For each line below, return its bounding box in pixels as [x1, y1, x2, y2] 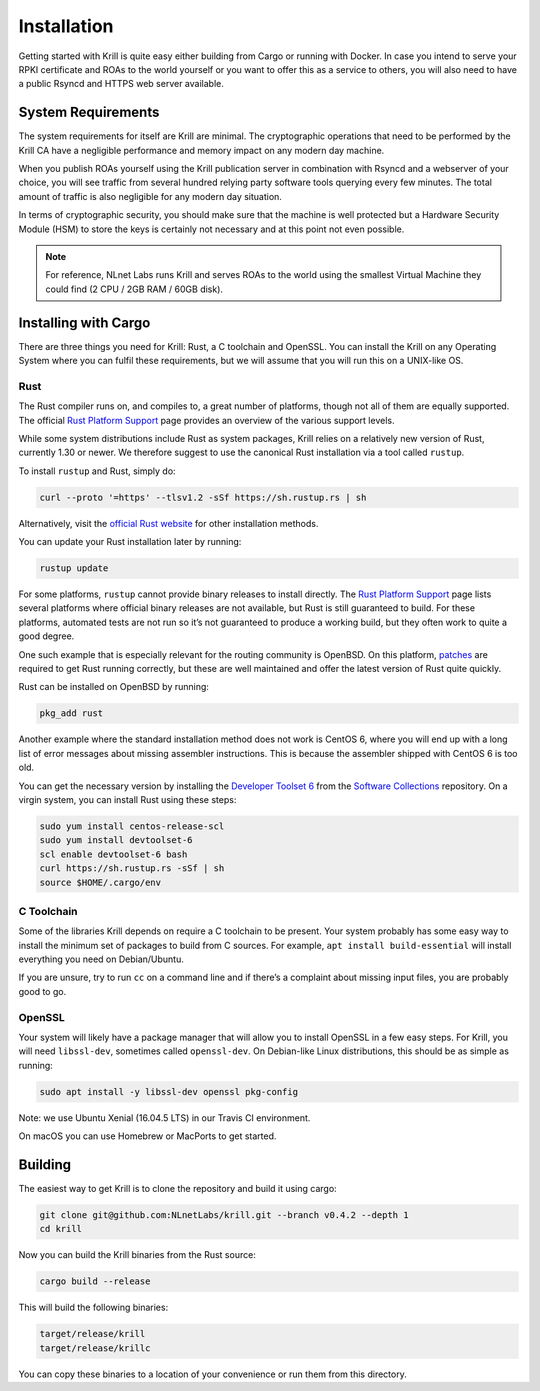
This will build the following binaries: [18, 1301, 169, 1314]
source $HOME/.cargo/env [39, 876, 162, 888]
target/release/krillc [39, 1342, 151, 1354]
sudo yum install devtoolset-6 [39, 835, 194, 846]
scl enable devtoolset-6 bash [39, 848, 188, 860]
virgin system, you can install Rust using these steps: [18, 793, 237, 805]
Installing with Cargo [18, 314, 151, 331]
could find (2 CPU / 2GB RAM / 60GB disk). [45, 283, 224, 295]
